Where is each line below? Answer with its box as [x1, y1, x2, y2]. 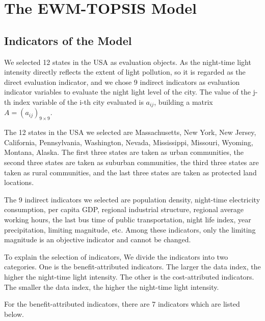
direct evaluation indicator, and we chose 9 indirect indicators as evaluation [4, 76, 240, 87]
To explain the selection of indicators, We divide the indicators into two [4, 251, 228, 262]
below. [4, 308, 24, 319]
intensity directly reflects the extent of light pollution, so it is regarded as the [4, 66, 246, 77]
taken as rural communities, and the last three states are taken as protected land [4, 167, 257, 177]
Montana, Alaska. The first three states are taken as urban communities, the [4, 147, 244, 157]
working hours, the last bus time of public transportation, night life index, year [4, 214, 251, 224]
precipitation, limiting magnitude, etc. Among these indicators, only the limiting [4, 224, 256, 235]
